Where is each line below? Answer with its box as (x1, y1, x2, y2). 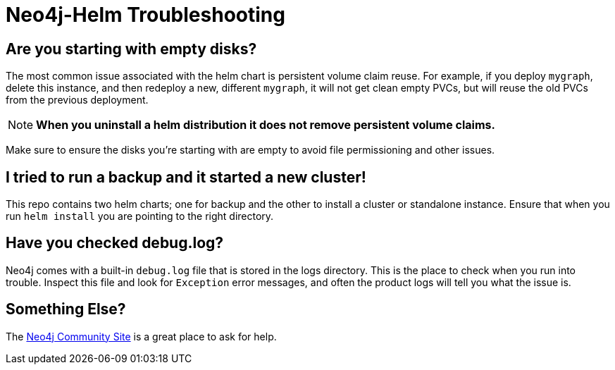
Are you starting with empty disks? (6, 39, 257, 58)
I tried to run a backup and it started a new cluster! (6, 168, 366, 186)
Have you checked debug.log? (6, 234, 224, 252)
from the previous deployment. (6, 94, 149, 106)
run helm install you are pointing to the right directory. (6, 210, 274, 223)
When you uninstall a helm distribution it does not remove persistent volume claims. (36, 118, 495, 132)
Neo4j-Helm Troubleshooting (6, 3, 285, 27)
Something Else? (6, 300, 126, 319)
